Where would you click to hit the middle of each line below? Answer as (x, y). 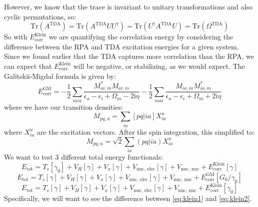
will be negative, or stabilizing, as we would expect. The (159, 66)
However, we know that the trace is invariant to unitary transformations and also (128, 6)
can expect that (28, 66)
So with (16, 37)
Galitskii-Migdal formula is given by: (60, 76)
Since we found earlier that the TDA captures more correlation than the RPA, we (129, 56)
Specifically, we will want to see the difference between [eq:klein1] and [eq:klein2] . (128, 198)
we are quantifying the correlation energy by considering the (141, 37)
